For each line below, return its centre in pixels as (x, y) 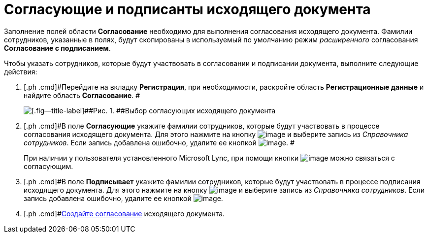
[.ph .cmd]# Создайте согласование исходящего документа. (124, 213)
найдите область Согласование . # (82, 95)
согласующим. (49, 166)
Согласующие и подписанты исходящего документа (187, 9)
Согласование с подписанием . (57, 48)
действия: (21, 71)
